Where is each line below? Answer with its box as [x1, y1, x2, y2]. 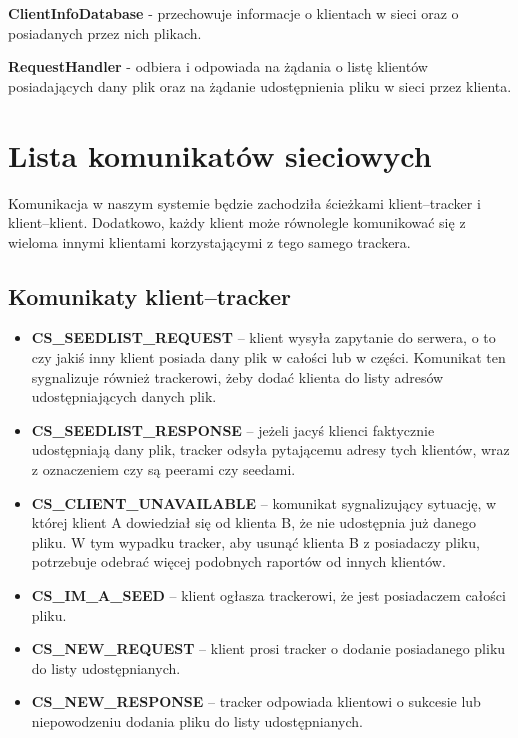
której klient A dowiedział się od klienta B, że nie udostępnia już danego [31, 512, 476, 533]
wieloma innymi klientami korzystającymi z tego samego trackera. [8, 231, 411, 252]
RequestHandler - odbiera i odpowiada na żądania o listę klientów [8, 56, 428, 77]
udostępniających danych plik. [31, 386, 217, 407]
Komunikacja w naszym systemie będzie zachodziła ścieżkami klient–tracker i [8, 192, 481, 213]
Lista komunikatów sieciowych [8, 134, 432, 175]
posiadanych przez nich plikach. [8, 22, 202, 43]
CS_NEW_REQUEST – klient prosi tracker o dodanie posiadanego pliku [31, 638, 506, 659]
